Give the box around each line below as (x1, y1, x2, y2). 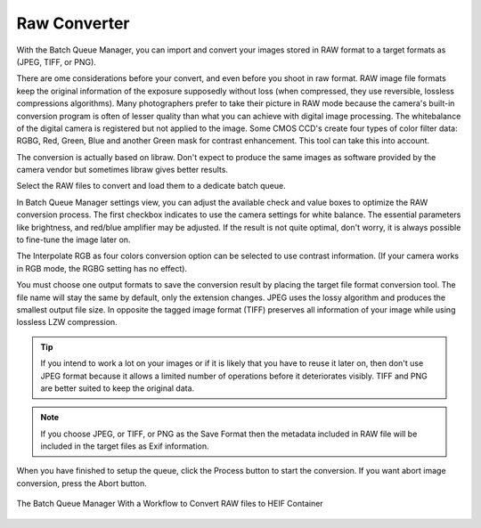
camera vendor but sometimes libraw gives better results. (16, 165, 229, 175)
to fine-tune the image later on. (16, 234, 131, 245)
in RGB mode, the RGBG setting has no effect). (16, 263, 187, 273)
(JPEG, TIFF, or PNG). (16, 56, 97, 67)
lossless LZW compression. (16, 317, 118, 328)
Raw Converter (16, 13, 130, 33)
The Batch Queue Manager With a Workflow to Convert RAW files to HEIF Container (16, 499, 324, 509)
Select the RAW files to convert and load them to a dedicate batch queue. (16, 181, 286, 191)
